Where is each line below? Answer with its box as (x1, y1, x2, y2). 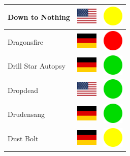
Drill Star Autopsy (8, 60, 66, 71)
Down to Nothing (8, 11, 70, 22)
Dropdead (8, 84, 39, 95)
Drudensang (8, 109, 45, 119)
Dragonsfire (8, 36, 43, 47)
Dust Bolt (8, 133, 39, 144)
